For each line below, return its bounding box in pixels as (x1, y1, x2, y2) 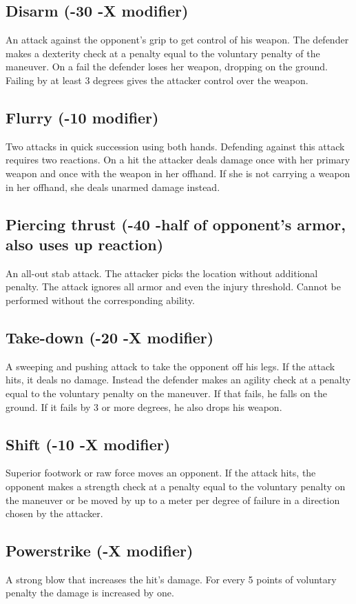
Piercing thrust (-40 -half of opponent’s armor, (6, 213, 346, 234)
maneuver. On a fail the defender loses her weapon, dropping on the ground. (6, 59, 328, 74)
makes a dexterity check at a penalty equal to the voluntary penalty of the (6, 46, 320, 60)
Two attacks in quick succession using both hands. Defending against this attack (6, 139, 345, 153)
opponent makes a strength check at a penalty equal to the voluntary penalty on (6, 479, 346, 493)
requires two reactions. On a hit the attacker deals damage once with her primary (6, 152, 350, 167)
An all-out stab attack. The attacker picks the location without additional (6, 265, 318, 280)
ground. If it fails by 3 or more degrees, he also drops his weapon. (6, 399, 282, 414)
